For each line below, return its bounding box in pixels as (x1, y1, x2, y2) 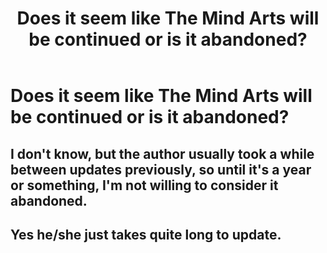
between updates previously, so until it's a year (10, 161, 312, 178)
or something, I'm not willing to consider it (10, 177, 279, 194)
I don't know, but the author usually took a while (10, 145, 315, 162)
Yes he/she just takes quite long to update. (10, 226, 282, 243)
